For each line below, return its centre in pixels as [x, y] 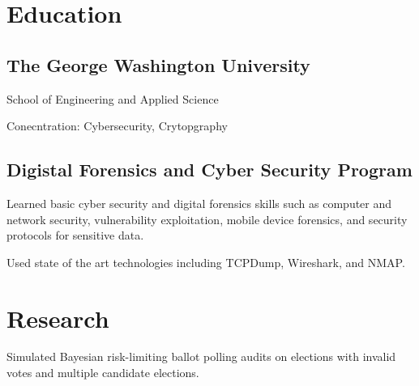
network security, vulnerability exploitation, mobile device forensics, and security [207, 219]
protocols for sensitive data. [75, 235]
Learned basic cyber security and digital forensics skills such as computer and [199, 203]
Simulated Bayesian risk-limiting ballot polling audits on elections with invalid [201, 356]
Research [58, 318]
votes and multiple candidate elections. [103, 373]
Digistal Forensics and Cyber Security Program [209, 170]
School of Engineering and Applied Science [113, 98]
